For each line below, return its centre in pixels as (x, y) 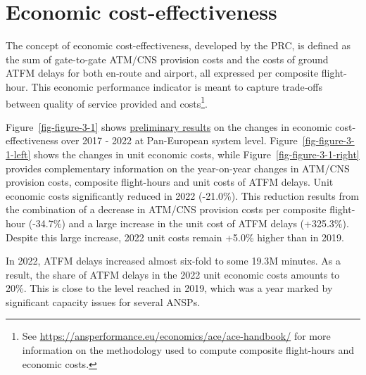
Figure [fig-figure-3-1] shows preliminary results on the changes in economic (169, 126)
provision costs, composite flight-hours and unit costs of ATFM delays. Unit (170, 182)
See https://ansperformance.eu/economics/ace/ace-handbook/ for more (176, 336)
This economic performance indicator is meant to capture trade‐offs (177, 86)
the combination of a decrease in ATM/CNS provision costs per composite (166, 209)
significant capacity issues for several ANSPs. (103, 301)
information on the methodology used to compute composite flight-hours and (188, 350)
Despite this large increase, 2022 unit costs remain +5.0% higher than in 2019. (175, 237)
